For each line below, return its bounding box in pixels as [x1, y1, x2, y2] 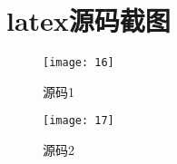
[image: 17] [43, 114, 114, 128]
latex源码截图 [6, 2, 171, 39]
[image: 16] [43, 56, 114, 70]
